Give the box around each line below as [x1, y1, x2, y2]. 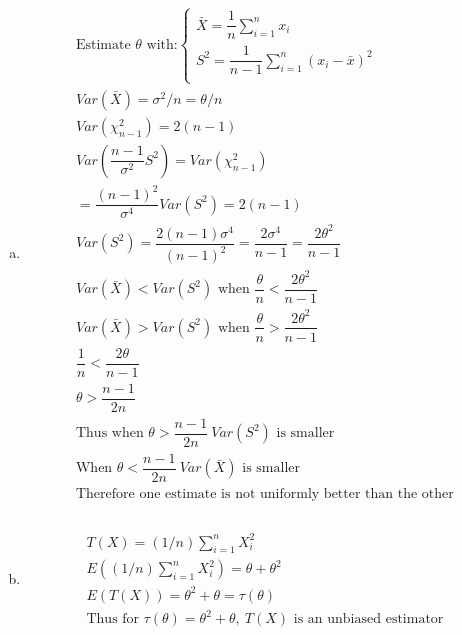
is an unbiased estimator [293, 612, 444, 627]
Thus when [75, 426, 144, 441]
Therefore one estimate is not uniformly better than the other [75, 486, 454, 501]
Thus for [86, 612, 140, 627]
